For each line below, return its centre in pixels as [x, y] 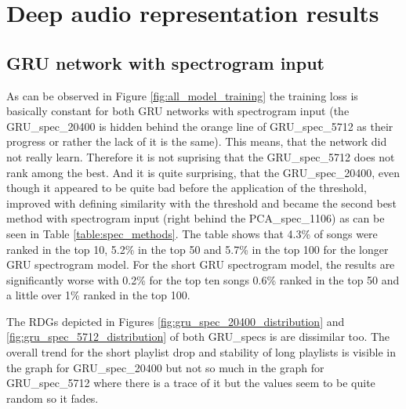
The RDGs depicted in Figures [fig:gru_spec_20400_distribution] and [176, 321]
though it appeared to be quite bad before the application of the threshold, [187, 188]
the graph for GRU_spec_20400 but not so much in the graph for [165, 367]
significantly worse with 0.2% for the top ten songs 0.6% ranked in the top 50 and [203, 279]
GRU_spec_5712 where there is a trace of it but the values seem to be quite [191, 383]
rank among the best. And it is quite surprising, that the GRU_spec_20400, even [203, 172]
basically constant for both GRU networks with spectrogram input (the [178, 111]
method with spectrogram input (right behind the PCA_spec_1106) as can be [196, 218]
